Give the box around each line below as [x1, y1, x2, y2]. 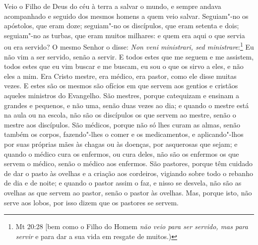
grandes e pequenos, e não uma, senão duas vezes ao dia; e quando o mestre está [4, 100, 249, 110]
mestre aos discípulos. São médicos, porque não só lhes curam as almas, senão [4, 119, 241, 129]
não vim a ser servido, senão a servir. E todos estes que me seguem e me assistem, [4, 51, 254, 61]
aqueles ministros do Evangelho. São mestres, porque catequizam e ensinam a [4, 90, 240, 100]
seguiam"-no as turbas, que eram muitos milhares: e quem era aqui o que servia [4, 30, 245, 40]
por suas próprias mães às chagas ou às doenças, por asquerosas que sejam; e [4, 138, 238, 149]
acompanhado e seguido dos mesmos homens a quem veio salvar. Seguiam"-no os [4, 10, 249, 21]
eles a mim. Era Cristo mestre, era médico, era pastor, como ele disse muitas [4, 70, 237, 81]
